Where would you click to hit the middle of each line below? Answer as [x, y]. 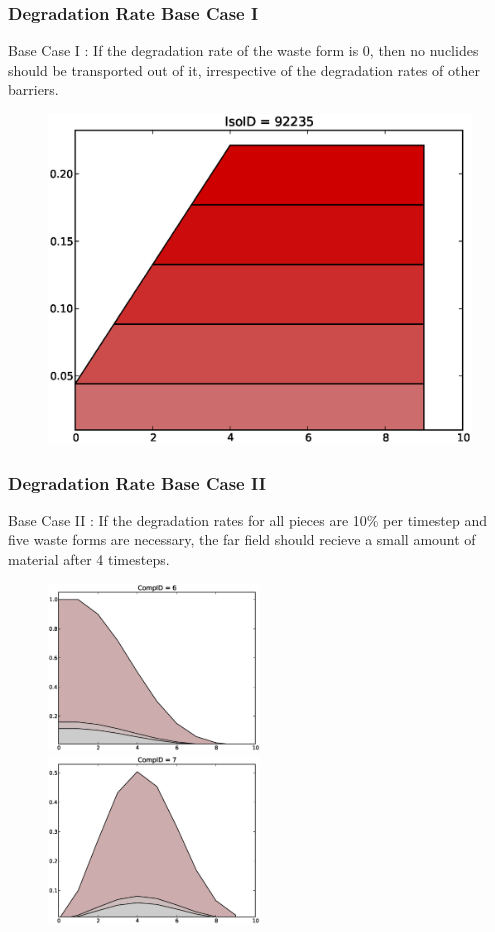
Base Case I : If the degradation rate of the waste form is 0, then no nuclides [243, 50]
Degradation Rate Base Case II [137, 482]
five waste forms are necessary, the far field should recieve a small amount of [242, 539]
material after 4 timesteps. [89, 559]
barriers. [33, 89]
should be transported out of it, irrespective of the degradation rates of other [244, 69]
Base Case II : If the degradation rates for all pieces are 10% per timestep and [248, 519]
